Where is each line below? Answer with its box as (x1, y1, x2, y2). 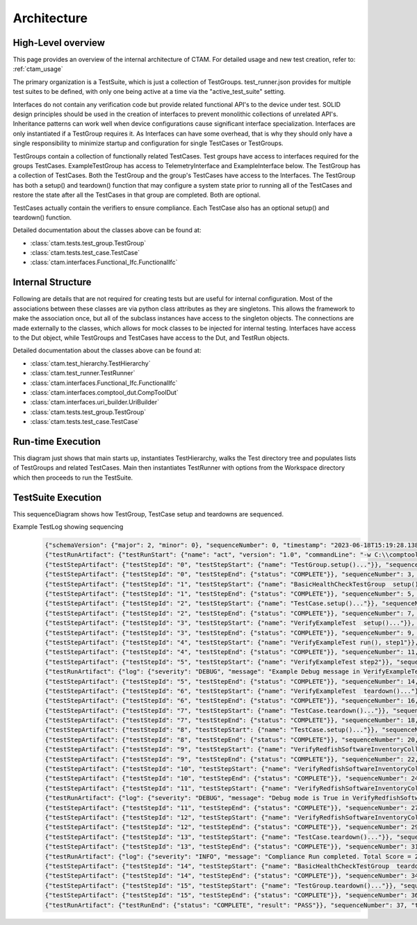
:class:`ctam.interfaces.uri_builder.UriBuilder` (30, 398, 160, 407)
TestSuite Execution (13, 491, 102, 503)
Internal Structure (13, 277, 92, 288)
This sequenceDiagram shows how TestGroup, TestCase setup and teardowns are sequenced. (13, 509, 284, 518)
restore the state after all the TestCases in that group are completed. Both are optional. (13, 191, 261, 199)
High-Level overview (13, 37, 106, 49)
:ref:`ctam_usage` (13, 65, 63, 73)
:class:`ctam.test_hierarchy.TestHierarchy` (30, 359, 151, 368)
